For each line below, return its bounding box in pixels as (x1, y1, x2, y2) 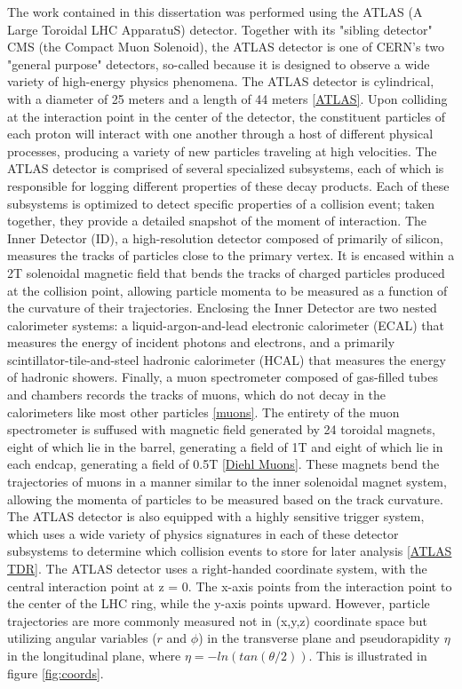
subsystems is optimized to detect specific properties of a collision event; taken (7, 194, 434, 212)
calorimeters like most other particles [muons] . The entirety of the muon (7, 402, 400, 421)
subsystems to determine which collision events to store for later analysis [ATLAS (7, 542, 452, 560)
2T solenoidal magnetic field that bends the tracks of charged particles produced (7, 263, 445, 281)
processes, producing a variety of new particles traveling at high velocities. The (7, 141, 437, 160)
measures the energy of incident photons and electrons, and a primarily (7, 333, 395, 352)
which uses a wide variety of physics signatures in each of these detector (7, 524, 399, 542)
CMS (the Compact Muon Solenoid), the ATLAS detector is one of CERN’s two (7, 37, 444, 56)
